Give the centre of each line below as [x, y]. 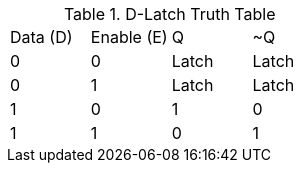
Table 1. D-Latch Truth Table [169, 14]
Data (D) [41, 37]
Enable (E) [129, 37]
